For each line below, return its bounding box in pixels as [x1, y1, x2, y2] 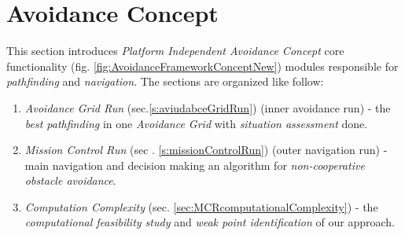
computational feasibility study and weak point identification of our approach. [24, 214, 395, 230]
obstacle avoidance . [24, 172, 116, 189]
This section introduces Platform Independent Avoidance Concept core [6, 42, 344, 59]
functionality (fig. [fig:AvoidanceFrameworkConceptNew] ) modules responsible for [6, 57, 399, 74]
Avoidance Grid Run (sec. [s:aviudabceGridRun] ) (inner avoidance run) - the [24, 99, 391, 116]
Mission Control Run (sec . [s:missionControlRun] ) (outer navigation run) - [24, 141, 388, 158]
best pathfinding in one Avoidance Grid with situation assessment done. [24, 115, 368, 131]
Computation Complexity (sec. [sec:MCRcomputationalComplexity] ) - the [24, 198, 378, 215]
